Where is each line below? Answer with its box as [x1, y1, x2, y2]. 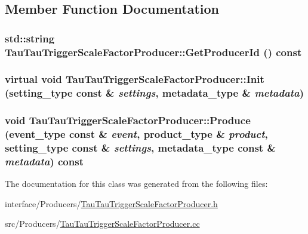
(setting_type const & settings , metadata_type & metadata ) [5, 85, 304, 100]
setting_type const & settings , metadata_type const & [5, 140, 276, 155]
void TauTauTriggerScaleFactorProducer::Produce [5, 113, 251, 128]
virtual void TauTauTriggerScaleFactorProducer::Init [5, 72, 264, 87]
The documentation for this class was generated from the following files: [5, 177, 268, 190]
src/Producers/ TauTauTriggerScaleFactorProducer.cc [5, 217, 200, 230]
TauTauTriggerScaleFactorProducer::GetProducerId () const [5, 44, 302, 59]
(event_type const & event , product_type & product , [5, 127, 268, 141]
